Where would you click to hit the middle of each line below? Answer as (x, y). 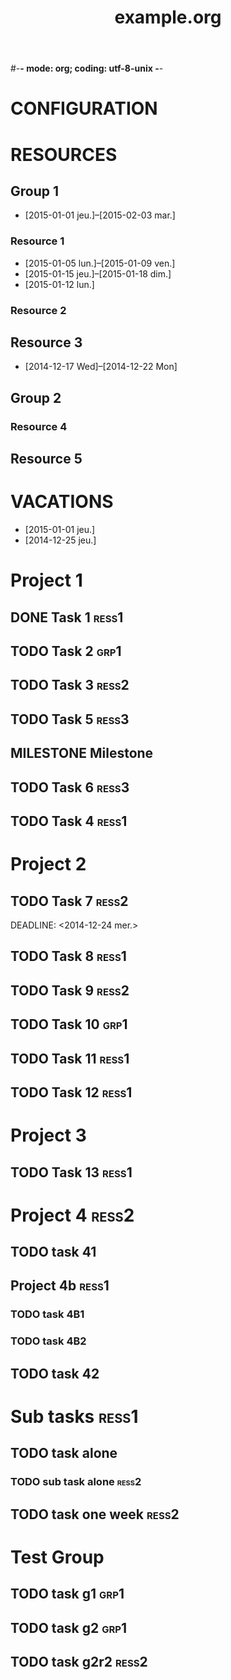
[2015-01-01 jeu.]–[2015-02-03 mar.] (100, 215)
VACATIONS (62, 502)
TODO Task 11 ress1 (70, 1058)
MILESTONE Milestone (82, 753)
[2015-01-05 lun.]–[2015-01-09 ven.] (100, 263)
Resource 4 (39, 426)
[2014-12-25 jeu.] (60, 540)
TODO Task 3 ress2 (70, 685)
